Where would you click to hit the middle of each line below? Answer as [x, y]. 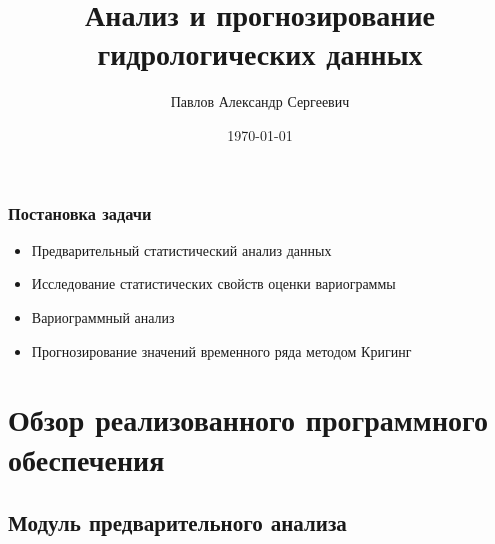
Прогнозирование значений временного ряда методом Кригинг [221, 350]
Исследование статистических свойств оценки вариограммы [213, 283]
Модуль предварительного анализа [177, 522]
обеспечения [86, 458]
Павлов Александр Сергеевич [260, 101]
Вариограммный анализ [103, 316]
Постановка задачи [80, 212]
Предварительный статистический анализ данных [181, 249]
